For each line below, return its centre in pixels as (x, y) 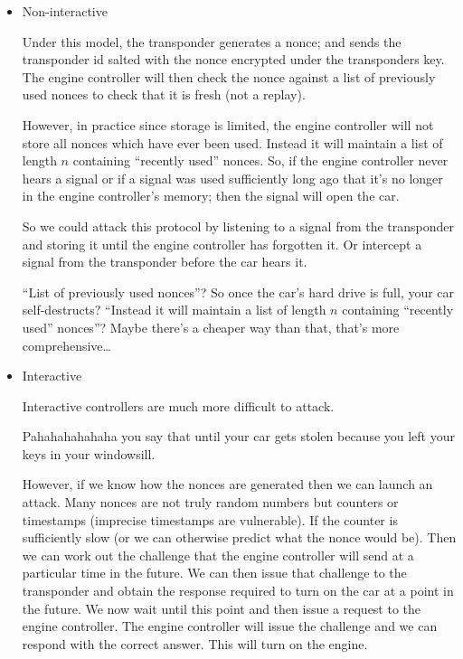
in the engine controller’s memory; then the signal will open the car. (211, 196)
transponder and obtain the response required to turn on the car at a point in (238, 591)
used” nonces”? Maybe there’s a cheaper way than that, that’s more (211, 327)
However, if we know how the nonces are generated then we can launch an (227, 484)
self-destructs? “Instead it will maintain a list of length (174, 310)
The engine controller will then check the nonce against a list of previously (229, 76)
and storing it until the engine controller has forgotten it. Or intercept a (222, 244)
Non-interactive (65, 11)
